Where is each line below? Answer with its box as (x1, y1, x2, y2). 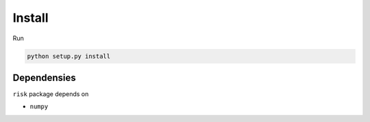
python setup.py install (27, 52, 111, 60)
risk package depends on (12, 90, 89, 98)
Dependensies (12, 72, 77, 83)
